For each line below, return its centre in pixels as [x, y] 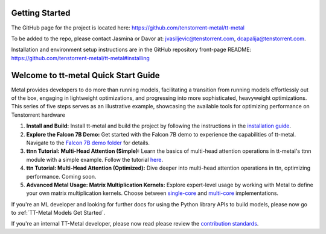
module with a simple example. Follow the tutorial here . [95, 159]
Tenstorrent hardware [38, 115]
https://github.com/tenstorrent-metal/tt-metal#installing [81, 58]
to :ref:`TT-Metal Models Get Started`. [58, 213]
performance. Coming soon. [61, 176]
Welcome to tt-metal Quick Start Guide [85, 75]
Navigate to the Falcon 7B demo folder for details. [88, 143]
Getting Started [41, 13]
